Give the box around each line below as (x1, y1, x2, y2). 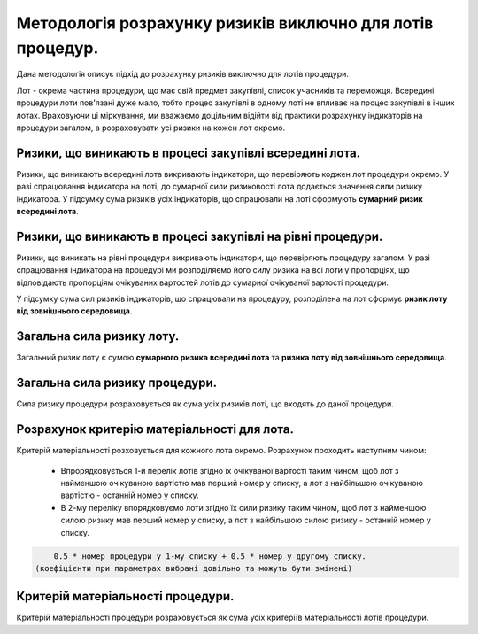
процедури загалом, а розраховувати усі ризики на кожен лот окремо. (16, 122, 286, 133)
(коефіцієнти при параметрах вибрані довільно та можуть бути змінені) (35, 563, 353, 573)
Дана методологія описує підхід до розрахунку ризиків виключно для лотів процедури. (16, 69, 350, 80)
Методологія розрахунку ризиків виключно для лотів (16, 13, 434, 33)
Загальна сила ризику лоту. (16, 329, 180, 344)
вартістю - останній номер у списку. (60, 490, 199, 500)
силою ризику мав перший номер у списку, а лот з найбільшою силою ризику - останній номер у (60, 514, 431, 526)
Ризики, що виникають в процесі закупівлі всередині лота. (16, 145, 361, 160)
